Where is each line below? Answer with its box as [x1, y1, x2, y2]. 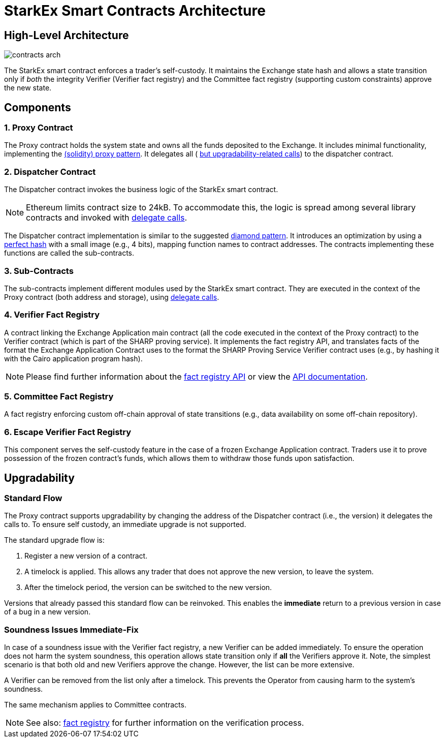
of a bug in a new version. [4, 607, 91, 616]
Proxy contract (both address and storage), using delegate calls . [4, 292, 219, 301]
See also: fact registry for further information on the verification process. [26, 718, 304, 728]
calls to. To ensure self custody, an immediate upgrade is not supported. [4, 520, 246, 529]
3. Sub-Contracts [4, 265, 74, 276]
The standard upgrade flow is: [4, 536, 105, 545]
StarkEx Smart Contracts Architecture [4, 2, 266, 19]
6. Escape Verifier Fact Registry [4, 426, 132, 437]
